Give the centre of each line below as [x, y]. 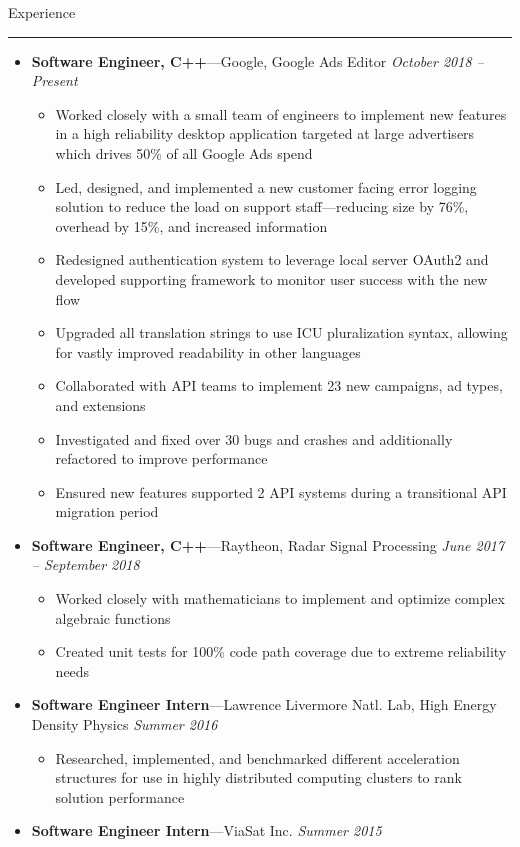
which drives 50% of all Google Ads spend [184, 152]
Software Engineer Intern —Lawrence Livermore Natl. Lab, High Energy [264, 704]
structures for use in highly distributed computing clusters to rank [258, 777]
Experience [42, 12]
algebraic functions [113, 617]
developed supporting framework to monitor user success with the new [271, 278]
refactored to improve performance [161, 458]
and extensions [100, 404]
